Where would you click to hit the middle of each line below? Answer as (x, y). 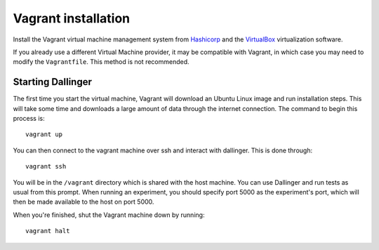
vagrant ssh (46, 166)
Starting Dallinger (53, 82)
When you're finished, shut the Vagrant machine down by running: (109, 215)
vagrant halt (48, 231)
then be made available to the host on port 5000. (84, 202)
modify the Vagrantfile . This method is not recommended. (101, 62)
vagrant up (44, 134)
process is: (29, 119)
